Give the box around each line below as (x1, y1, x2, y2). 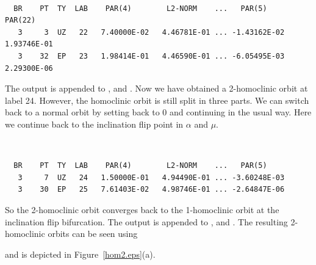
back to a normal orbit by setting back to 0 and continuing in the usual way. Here (5, 106, 312, 118)
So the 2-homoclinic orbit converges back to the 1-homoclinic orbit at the (5, 203, 279, 216)
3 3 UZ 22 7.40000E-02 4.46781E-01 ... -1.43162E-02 (18, 27, 285, 37)
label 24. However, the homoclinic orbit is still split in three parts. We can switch (5, 93, 309, 106)
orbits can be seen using (48, 227, 138, 240)
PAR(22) (5, 16, 36, 25)
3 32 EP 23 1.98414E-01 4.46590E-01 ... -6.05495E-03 (18, 51, 285, 60)
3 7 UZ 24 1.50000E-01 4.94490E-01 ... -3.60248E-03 (18, 173, 285, 182)
